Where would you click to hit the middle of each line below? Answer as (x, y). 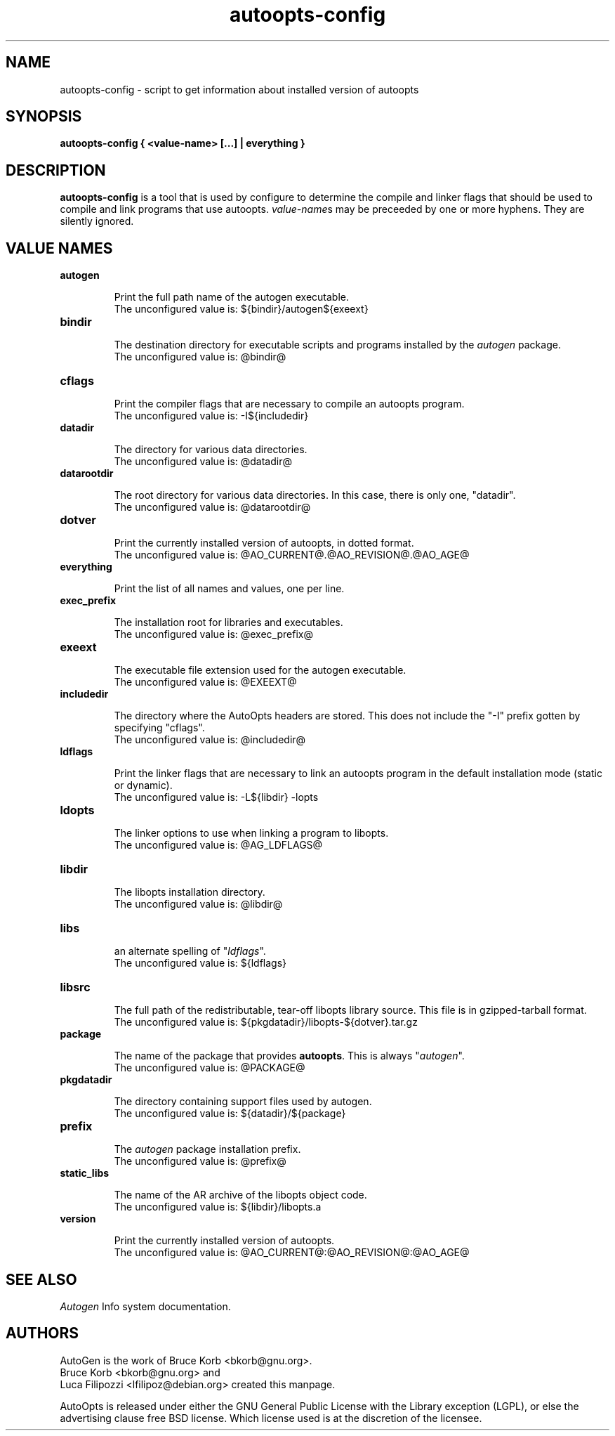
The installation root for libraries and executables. (229, 622)
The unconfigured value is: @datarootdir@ (212, 507)
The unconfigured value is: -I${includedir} (211, 416)
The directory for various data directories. (211, 450)
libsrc (75, 987)
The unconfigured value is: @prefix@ (200, 1161)
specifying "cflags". (159, 728)
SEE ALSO (41, 1279)
